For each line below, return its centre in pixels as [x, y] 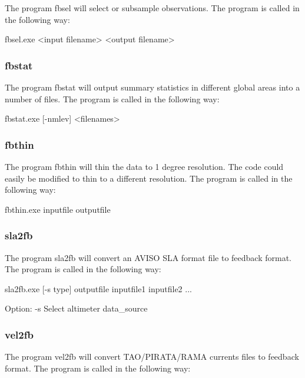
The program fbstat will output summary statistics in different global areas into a [152, 87]
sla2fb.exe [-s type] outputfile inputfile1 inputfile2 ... [98, 288]
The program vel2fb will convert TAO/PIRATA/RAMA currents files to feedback [152, 357]
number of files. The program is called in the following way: [112, 98]
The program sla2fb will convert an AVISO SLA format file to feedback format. [148, 257]
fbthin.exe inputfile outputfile [58, 209]
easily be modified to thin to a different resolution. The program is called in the [149, 178]
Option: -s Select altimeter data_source [76, 308]
